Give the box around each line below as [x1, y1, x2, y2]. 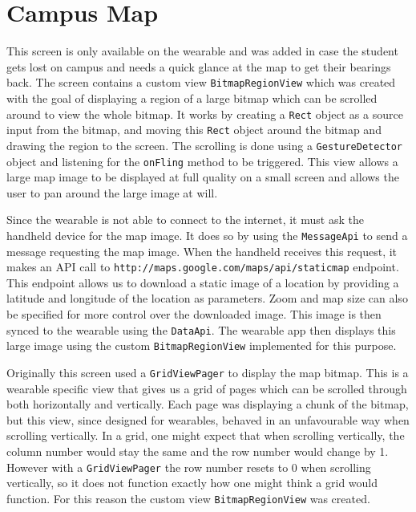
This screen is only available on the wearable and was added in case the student [6, 43, 398, 59]
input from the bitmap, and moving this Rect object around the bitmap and [6, 121, 382, 138]
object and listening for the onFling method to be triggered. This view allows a [6, 152, 398, 169]
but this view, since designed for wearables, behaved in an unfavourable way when [6, 411, 410, 428]
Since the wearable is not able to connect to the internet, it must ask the [6, 211, 364, 228]
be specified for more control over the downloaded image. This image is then [6, 306, 382, 323]
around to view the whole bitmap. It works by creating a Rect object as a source [6, 105, 403, 122]
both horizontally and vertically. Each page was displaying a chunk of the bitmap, [6, 396, 409, 412]
